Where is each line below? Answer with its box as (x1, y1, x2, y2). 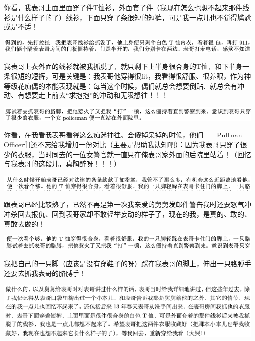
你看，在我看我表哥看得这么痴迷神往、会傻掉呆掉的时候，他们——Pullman (4, 130, 242, 140)
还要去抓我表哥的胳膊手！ (4, 268, 86, 278)
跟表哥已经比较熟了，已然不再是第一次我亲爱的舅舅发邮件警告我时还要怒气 (4, 199, 244, 209)
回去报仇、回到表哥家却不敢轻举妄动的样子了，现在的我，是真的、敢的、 (17, 208, 251, 219)
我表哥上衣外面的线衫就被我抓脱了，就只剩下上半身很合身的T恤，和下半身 (4, 61, 243, 71)
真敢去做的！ (4, 218, 45, 228)
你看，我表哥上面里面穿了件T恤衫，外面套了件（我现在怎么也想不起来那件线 (4, 2, 250, 12)
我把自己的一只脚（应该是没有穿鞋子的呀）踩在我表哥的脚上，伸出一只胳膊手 (4, 258, 251, 269)
